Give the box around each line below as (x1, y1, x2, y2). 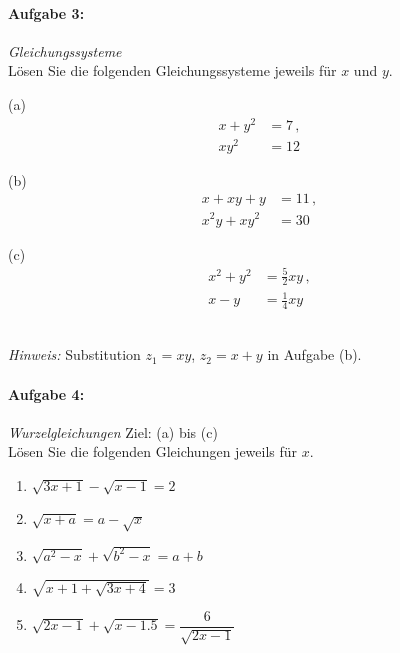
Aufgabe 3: (8, 2, 85, 23)
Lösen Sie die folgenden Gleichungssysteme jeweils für (8, 60, 337, 81)
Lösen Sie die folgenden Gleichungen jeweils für (8, 441, 298, 462)
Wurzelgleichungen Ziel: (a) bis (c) (8, 421, 218, 442)
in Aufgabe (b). (267, 344, 362, 365)
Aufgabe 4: (8, 383, 85, 404)
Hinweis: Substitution (8, 344, 141, 365)
